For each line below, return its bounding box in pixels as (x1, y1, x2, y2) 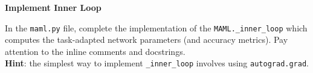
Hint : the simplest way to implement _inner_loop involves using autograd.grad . (5, 57, 309, 69)
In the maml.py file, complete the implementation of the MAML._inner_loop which (5, 21, 308, 34)
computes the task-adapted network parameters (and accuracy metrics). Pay (5, 33, 288, 46)
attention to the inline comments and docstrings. (5, 45, 186, 57)
